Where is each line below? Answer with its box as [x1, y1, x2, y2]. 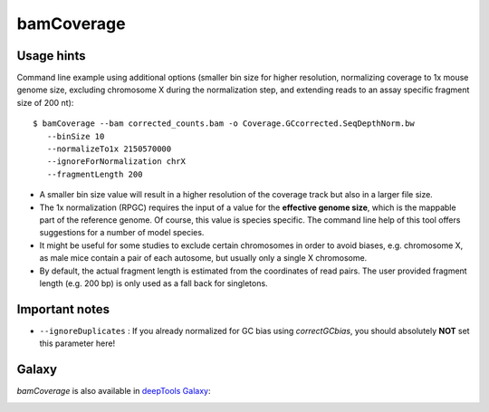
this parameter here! [39, 338, 116, 349]
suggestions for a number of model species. [39, 227, 205, 238]
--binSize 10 [46, 131, 105, 141]
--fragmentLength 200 [46, 168, 143, 179]
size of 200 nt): [16, 97, 74, 108]
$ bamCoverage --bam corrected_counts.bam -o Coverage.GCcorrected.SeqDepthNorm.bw [33, 119, 416, 129]
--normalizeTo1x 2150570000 [46, 144, 172, 154]
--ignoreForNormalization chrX [46, 157, 186, 167]
